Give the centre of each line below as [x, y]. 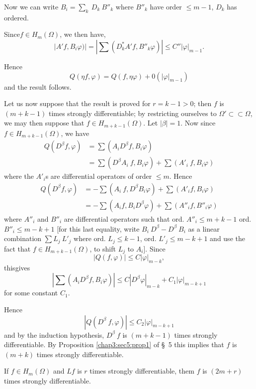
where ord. [90, 238]
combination [23, 238]
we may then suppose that [44, 123]
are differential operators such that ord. [124, 218]
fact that [17, 248]
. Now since [198, 123]
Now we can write [31, 6]
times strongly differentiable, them [142, 371]
